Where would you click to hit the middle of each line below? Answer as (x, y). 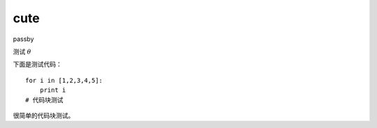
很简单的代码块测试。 (44, 115)
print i (53, 90)
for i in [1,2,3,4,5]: (64, 80)
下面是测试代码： (37, 64)
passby (23, 39)
